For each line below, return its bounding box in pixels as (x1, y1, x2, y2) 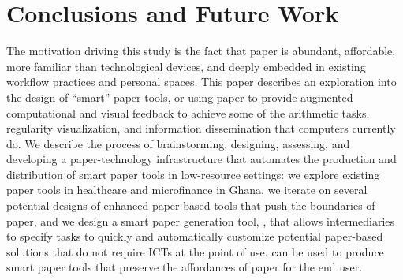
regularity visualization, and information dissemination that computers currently (6, 120, 396, 136)
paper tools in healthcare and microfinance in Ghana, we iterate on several (6, 181, 368, 198)
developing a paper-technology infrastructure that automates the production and (6, 151, 397, 167)
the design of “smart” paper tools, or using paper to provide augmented (6, 88, 353, 105)
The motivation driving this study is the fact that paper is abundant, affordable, (6, 43, 396, 59)
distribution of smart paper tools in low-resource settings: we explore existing (6, 166, 380, 182)
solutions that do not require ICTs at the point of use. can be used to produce (6, 243, 384, 259)
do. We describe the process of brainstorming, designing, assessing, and (6, 135, 350, 151)
